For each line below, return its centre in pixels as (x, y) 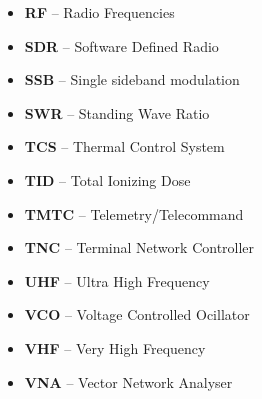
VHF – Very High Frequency (115, 347)
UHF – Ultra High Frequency (117, 280)
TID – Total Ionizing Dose (107, 179)
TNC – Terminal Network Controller (139, 247)
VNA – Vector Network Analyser (128, 381)
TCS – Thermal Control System (124, 146)
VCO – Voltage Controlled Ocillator (137, 314)
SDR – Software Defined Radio (121, 45)
